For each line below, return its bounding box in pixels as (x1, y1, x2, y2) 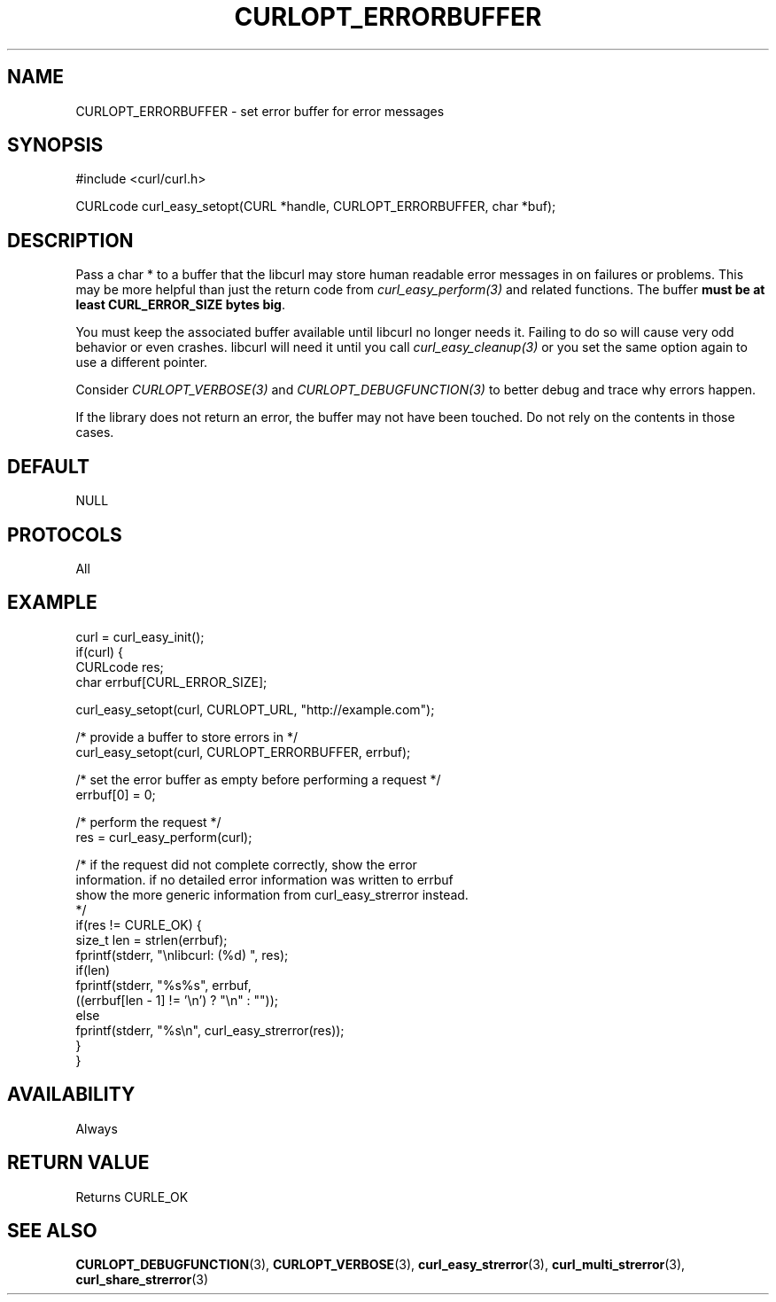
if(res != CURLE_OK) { (75, 916, 202, 932)
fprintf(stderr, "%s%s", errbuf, (75, 977, 252, 993)
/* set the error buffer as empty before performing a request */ (75, 771, 441, 787)
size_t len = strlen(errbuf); (75, 932, 228, 947)
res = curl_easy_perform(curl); (75, 829, 252, 845)
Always (75, 1120, 118, 1136)
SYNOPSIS (7, 134, 104, 157)
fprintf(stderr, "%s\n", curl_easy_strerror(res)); (75, 1022, 345, 1038)
